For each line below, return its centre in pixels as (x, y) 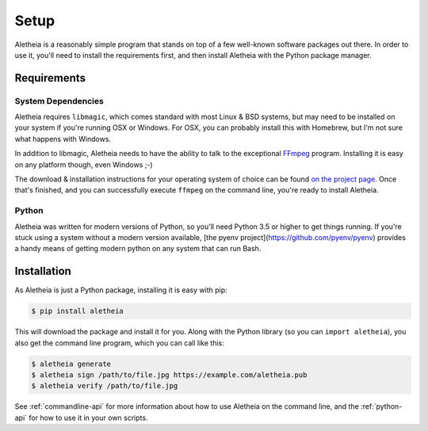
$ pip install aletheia (78, 311)
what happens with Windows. (63, 139)
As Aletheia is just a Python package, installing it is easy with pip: (121, 290)
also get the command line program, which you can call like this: (120, 343)
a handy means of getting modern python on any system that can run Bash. (138, 249)
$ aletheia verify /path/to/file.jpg (105, 386)
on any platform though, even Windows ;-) (84, 164)
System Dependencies (59, 101)
